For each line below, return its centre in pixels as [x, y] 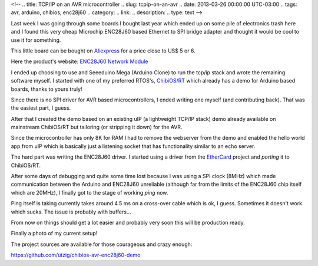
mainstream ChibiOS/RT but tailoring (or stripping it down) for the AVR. [97, 127]
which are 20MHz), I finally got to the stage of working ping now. [90, 192]
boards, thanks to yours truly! [47, 89]
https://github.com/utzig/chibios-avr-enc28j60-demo [76, 255]
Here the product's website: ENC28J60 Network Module [79, 61]
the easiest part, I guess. [41, 108]
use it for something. [36, 40]
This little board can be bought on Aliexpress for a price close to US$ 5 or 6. [103, 51]
